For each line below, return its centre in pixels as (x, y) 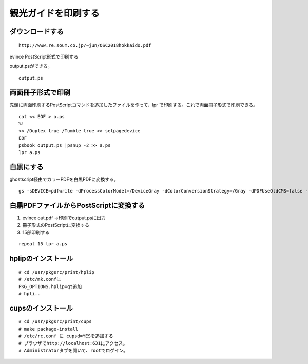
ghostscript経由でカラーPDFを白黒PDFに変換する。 (64, 179)
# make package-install (49, 329)
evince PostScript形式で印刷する (44, 56)
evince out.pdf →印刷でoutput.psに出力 (64, 218)
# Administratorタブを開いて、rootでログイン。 (73, 350)
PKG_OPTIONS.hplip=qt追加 (50, 286)
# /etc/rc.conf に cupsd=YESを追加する (66, 336)
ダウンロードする (36, 32)
